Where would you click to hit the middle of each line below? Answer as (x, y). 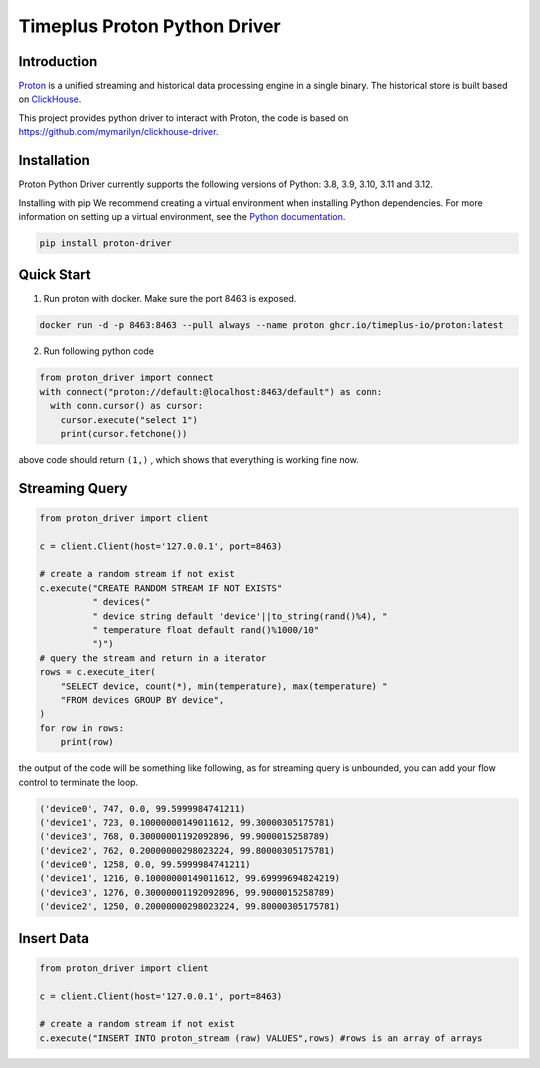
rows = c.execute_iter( (98, 672)
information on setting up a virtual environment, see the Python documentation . (182, 216)
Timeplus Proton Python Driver (149, 26)
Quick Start (54, 275)
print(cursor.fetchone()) (124, 433)
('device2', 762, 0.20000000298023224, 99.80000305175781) (187, 850)
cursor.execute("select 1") (129, 419)
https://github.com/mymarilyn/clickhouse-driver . (118, 132)
